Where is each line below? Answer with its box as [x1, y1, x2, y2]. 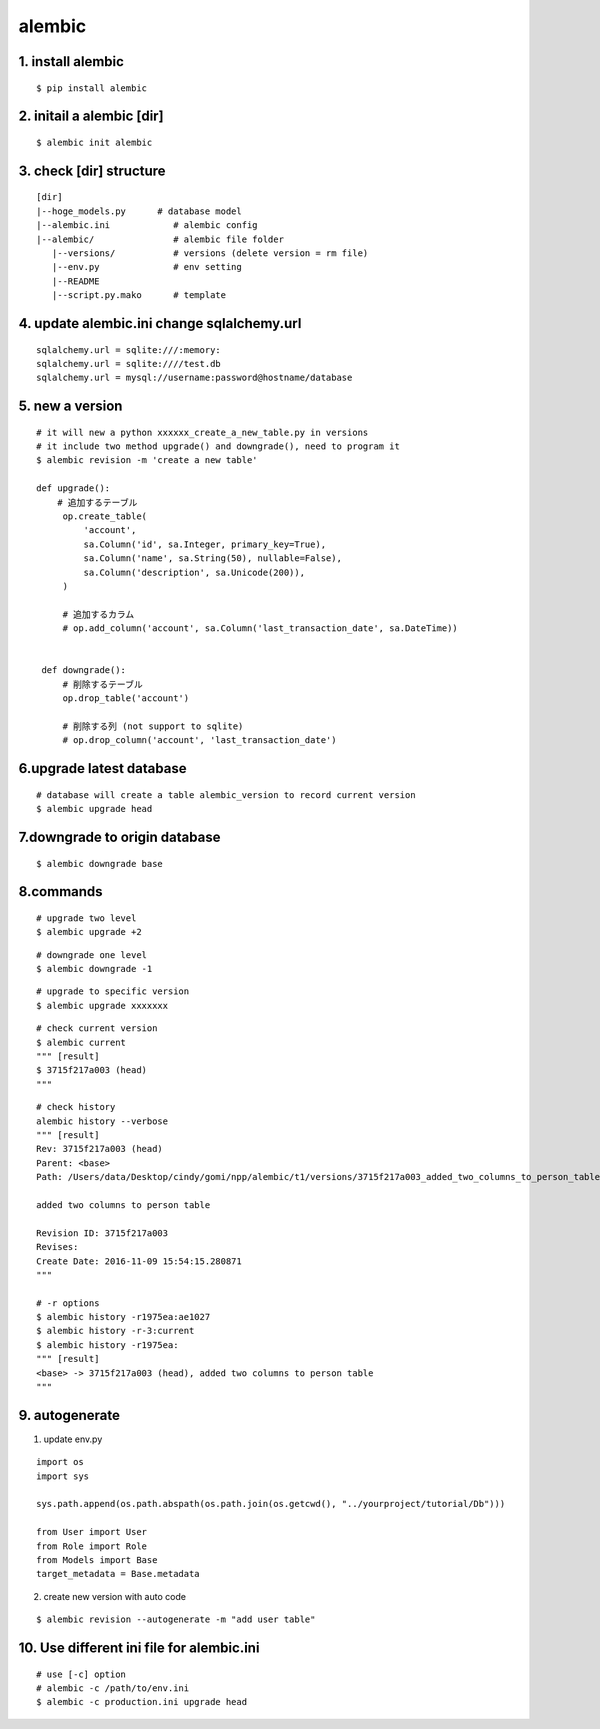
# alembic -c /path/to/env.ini [36, 1683, 190, 1694]
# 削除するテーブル [62, 678, 144, 690]
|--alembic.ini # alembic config [36, 220, 259, 231]
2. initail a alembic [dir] [18, 108, 164, 125]
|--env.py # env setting [51, 261, 242, 273]
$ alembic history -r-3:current [36, 1325, 195, 1337]
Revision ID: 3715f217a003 [36, 1227, 169, 1239]
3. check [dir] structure [18, 162, 166, 179]
